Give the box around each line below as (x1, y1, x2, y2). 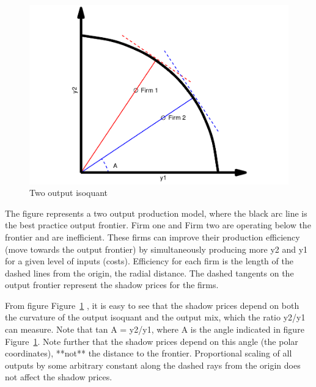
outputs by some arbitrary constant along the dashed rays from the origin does (5, 358, 301, 371)
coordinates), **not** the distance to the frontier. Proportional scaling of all (5, 347, 292, 360)
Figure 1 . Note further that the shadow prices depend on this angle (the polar (5, 335, 298, 347)
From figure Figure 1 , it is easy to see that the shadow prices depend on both (5, 298, 299, 311)
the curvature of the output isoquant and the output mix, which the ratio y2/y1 (5, 311, 306, 324)
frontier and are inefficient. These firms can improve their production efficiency (5, 230, 300, 243)
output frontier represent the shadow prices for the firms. (5, 278, 219, 291)
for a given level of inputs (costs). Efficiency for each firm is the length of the (5, 255, 293, 267)
